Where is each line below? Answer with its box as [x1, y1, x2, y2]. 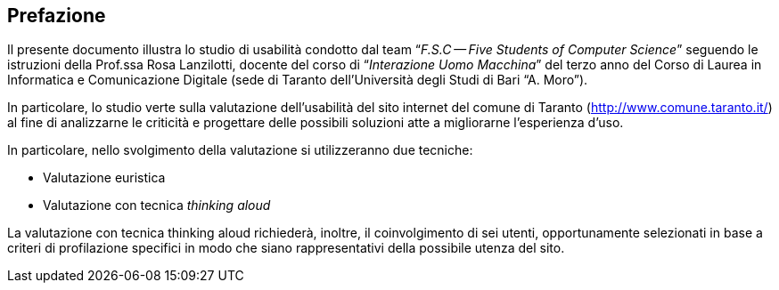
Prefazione [7, 4, 106, 27]
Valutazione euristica [43, 170, 166, 186]
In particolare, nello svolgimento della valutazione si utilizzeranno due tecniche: [7, 142, 473, 158]
